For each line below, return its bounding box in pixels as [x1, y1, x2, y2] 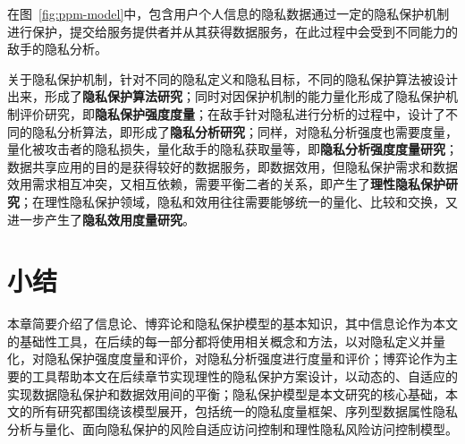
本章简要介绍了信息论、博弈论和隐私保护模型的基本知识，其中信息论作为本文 [7, 314, 458, 333]
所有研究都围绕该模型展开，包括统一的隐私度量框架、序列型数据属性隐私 [31, 402, 458, 421]
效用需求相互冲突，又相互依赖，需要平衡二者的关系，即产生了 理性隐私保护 [7, 175, 445, 193]
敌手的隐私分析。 [7, 39, 107, 58]
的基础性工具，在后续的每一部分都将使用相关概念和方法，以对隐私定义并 [7, 331, 433, 350]
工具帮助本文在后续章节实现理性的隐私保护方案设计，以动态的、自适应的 [31, 367, 458, 386]
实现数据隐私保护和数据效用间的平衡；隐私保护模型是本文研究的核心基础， [7, 384, 445, 403]
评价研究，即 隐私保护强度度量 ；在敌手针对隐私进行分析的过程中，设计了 [19, 104, 445, 123]
